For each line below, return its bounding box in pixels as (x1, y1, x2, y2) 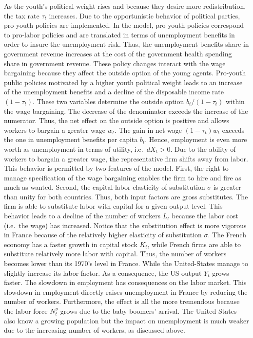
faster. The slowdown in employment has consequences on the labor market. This (4, 277, 247, 287)
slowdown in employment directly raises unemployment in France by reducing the (4, 286, 248, 297)
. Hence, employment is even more (145, 134, 247, 144)
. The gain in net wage (114, 125, 182, 135)
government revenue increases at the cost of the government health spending (4, 48, 232, 58)
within (225, 96, 245, 106)
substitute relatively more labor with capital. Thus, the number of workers (4, 249, 227, 259)
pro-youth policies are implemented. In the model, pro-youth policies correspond (4, 20, 244, 30)
